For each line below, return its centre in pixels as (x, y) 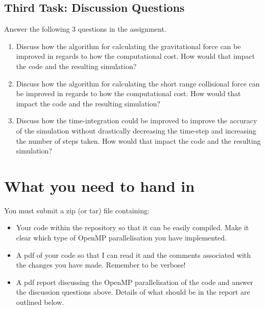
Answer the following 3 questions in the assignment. (85, 29)
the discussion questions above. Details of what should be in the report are (133, 292)
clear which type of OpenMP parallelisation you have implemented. (121, 238)
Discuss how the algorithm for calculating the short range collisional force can (138, 83)
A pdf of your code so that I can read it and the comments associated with (134, 255)
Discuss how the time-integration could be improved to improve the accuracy (137, 120)
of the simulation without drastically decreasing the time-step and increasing (136, 130)
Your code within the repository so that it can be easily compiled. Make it (132, 227)
